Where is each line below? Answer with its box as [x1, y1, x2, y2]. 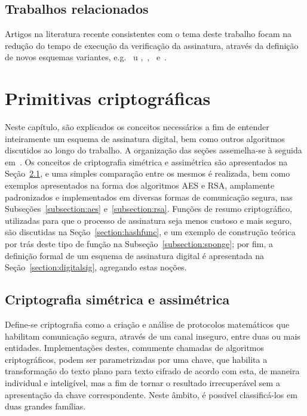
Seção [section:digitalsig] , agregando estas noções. [5, 261, 187, 273]
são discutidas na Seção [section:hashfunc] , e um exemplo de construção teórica [5, 226, 296, 238]
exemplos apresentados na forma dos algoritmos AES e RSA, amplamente [5, 179, 275, 192]
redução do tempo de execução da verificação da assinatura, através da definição [5, 39, 299, 51]
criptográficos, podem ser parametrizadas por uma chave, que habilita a [5, 353, 268, 365]
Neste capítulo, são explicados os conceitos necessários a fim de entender [5, 121, 269, 133]
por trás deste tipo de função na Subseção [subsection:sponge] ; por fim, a [5, 238, 274, 250]
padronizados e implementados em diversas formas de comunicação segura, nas [5, 190, 293, 203]
